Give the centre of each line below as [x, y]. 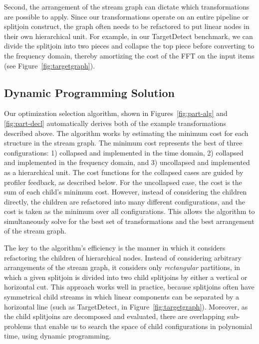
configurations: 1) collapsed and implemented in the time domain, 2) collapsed [124, 152]
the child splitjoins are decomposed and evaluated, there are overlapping [115, 316]
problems [18, 326]
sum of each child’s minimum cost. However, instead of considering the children [126, 192]
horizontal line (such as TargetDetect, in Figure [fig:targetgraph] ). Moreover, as [126, 306]
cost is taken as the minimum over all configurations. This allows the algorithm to [129, 211]
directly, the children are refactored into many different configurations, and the [125, 201]
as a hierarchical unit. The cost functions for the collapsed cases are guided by [124, 172]
